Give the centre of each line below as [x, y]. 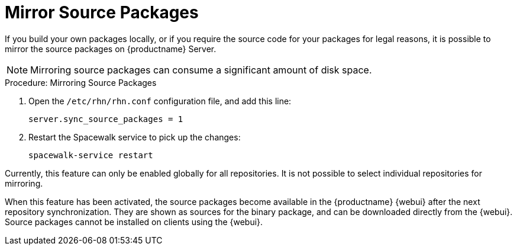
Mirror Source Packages [102, 12]
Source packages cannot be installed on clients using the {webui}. [134, 222]
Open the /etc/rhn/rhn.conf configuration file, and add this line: [160, 101]
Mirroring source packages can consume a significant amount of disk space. [201, 70]
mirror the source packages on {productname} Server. [111, 49]
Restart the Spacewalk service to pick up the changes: [135, 137]
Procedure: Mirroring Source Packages [81, 82]
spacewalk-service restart [91, 155]
